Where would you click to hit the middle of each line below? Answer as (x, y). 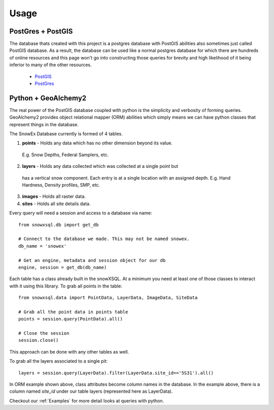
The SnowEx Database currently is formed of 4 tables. (66, 134)
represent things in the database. (44, 124)
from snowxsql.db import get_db (59, 225)
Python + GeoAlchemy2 (48, 98)
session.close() (39, 340)
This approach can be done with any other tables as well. (69, 352)
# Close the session (44, 333)
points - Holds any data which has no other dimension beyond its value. (97, 143)
